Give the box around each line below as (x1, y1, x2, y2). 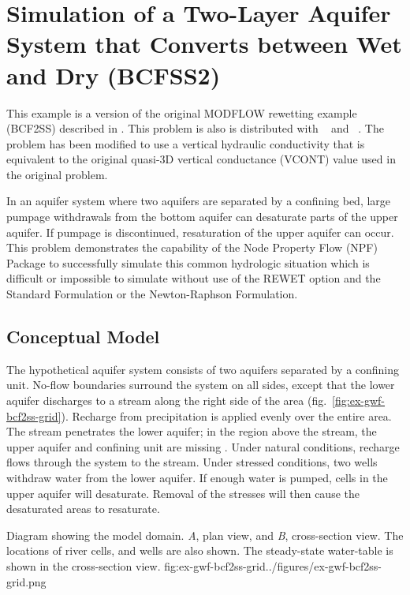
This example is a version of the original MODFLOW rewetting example (6, 104, 357, 121)
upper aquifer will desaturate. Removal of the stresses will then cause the (6, 485, 360, 501)
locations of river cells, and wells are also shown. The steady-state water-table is (6, 542, 393, 559)
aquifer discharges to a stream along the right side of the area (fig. (6, 392, 327, 409)
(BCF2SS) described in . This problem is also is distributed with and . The (6, 120, 384, 137)
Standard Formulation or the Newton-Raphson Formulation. (6, 286, 298, 302)
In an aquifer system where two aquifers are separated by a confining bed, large (6, 193, 391, 209)
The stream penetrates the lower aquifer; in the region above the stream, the (6, 423, 377, 440)
